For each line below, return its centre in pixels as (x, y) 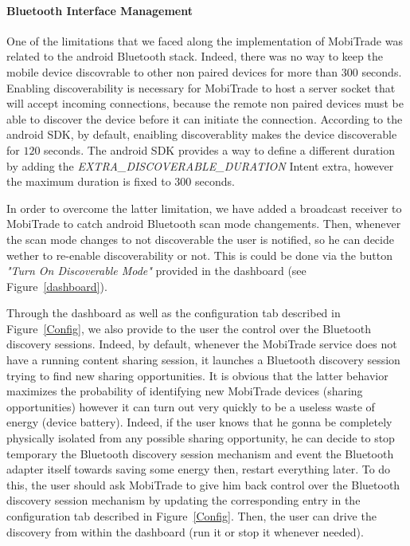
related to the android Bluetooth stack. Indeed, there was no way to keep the (195, 56)
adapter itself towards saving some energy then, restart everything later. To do (199, 469)
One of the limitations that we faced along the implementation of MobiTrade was (205, 40)
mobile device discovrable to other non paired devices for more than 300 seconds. (204, 71)
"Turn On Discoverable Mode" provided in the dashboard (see (156, 271)
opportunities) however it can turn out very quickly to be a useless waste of (191, 406)
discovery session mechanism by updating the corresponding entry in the (184, 500)
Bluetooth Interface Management (100, 10)
